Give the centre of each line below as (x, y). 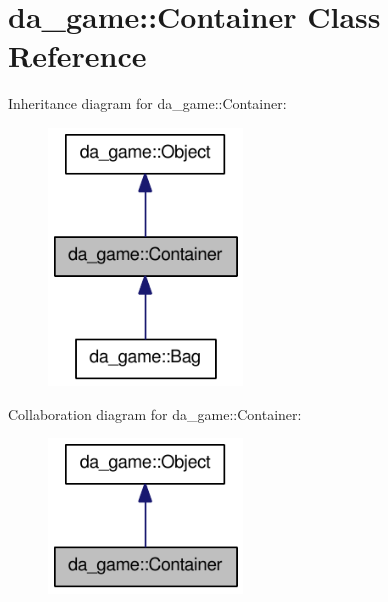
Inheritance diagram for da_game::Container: (147, 103)
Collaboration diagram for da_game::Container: (155, 413)
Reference (77, 55)
